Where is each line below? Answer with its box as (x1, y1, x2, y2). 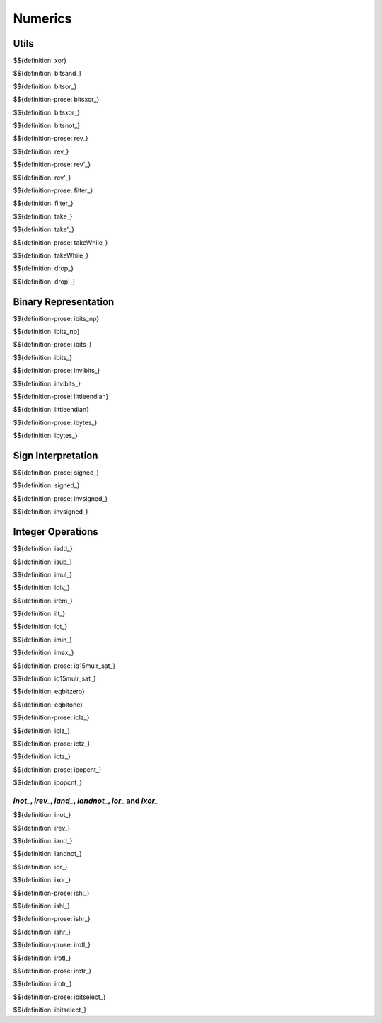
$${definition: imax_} (13, 648, 74, 657)
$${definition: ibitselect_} (13, 1005, 87, 1015)
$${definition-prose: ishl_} (13, 889, 90, 897)
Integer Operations (13, 526, 98, 538)
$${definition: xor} (13, 57, 67, 65)
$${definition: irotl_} (13, 954, 71, 962)
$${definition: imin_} (13, 635, 73, 644)
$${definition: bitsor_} (13, 82, 77, 91)
